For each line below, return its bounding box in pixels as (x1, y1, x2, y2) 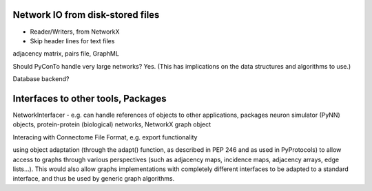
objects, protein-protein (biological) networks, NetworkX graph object (12, 120, 211, 128)
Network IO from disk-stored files (12, 9, 160, 21)
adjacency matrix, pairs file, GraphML (12, 49, 120, 58)
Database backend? (12, 75, 70, 83)
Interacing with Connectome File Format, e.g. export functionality (12, 133, 198, 141)
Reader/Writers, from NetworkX (30, 27, 120, 36)
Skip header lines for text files (30, 36, 115, 45)
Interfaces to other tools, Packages (12, 93, 167, 104)
